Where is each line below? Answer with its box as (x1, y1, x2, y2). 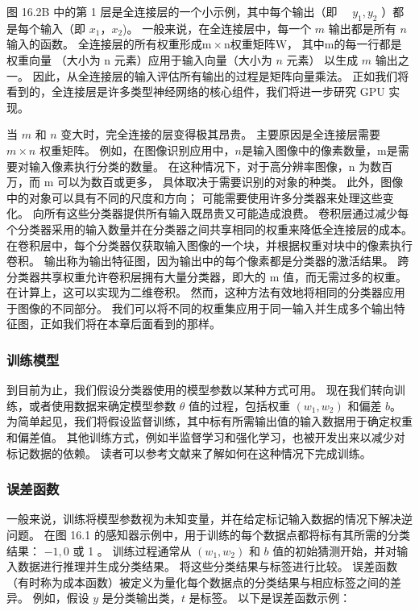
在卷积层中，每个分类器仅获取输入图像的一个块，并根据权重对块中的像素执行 (6, 236, 413, 253)
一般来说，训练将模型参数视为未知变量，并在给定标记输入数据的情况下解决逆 (6, 510, 413, 527)
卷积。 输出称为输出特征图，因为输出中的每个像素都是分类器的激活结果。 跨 (6, 252, 409, 269)
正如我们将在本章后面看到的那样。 (39, 315, 221, 332)
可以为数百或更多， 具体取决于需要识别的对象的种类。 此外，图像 (57, 173, 404, 190)
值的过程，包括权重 (188, 397, 290, 414)
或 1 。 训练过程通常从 (73, 542, 192, 559)
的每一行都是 (334, 35, 402, 52)
